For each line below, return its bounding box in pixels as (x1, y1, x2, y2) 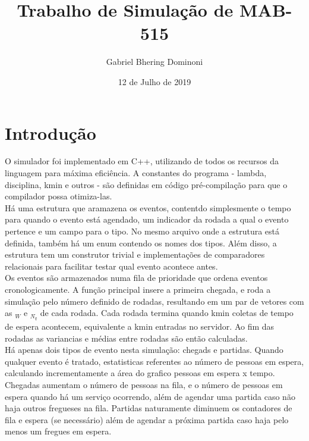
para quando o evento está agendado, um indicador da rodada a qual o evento (5, 213, 289, 226)
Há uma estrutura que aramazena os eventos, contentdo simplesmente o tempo (5, 201, 291, 214)
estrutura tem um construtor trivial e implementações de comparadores (5, 248, 265, 261)
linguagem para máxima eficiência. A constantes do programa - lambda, (5, 167, 267, 179)
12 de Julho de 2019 (118, 75, 191, 87)
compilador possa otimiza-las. (5, 190, 112, 202)
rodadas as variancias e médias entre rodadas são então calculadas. (5, 331, 248, 344)
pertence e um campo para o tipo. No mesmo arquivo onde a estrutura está (5, 225, 279, 237)
